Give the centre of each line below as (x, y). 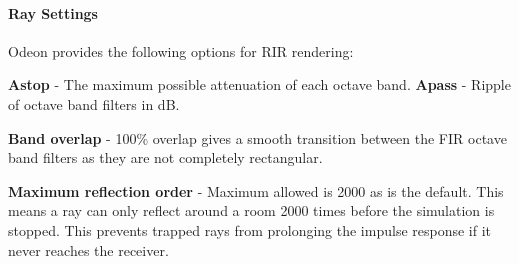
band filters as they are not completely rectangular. (165, 157)
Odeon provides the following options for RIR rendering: (181, 50)
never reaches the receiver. (88, 249)
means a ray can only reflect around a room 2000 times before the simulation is (251, 210)
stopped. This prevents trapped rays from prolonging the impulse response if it (250, 229)
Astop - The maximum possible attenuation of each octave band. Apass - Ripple (259, 84)
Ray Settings (53, 12)
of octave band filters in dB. (94, 103)
